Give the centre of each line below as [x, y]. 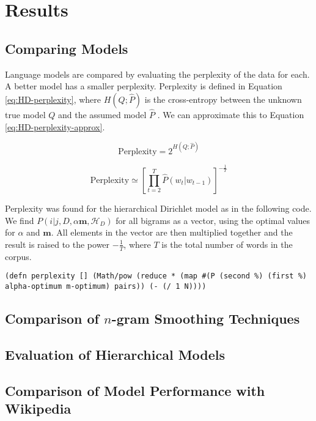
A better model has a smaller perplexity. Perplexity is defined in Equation [144, 86]
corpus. [18, 256]
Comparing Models [67, 48]
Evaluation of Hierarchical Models [115, 354]
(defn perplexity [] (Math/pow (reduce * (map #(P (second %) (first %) [156, 276]
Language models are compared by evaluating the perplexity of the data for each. [157, 74]
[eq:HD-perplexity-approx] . [55, 126]
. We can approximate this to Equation [231, 114]
